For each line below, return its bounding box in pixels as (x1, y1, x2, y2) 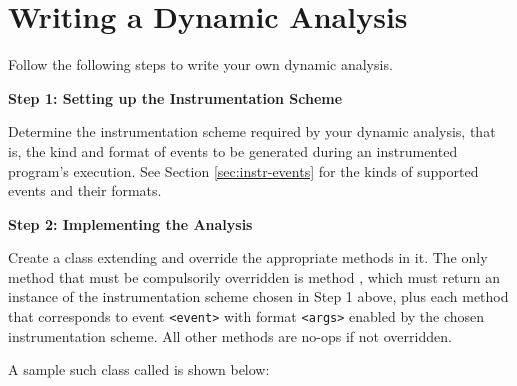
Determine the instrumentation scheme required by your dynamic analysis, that (8, 121, 496, 142)
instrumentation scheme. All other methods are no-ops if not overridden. (8, 325, 452, 346)
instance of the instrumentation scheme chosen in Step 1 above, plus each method (8, 286, 509, 307)
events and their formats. (8, 180, 162, 201)
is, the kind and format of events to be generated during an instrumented (8, 140, 458, 161)
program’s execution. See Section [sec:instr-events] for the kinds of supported (8, 160, 479, 181)
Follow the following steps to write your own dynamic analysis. (8, 54, 393, 75)
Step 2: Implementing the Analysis (8, 213, 253, 234)
